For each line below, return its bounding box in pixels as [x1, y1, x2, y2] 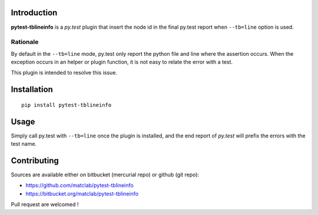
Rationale [11, 38, 39, 46]
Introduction [11, 8, 58, 18]
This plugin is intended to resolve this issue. [11, 69, 118, 76]
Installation [11, 85, 53, 95]
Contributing [11, 156, 59, 166]
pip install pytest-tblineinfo [21, 102, 112, 108]
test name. [11, 140, 37, 147]
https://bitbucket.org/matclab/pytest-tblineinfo [25, 190, 138, 197]
